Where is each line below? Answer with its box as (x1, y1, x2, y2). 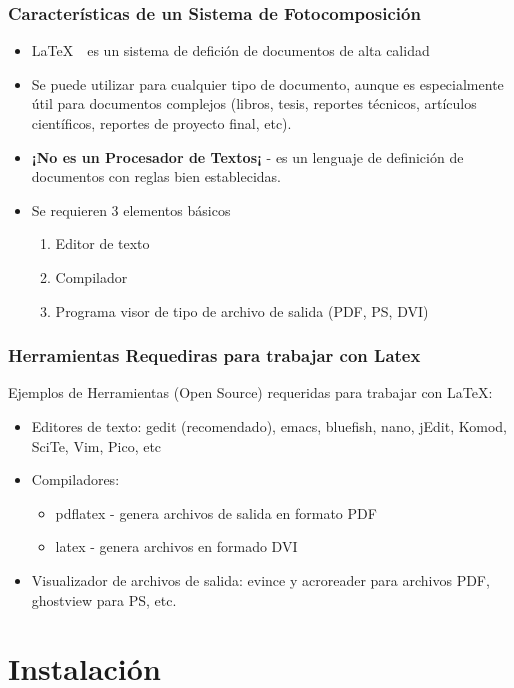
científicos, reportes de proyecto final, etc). (31, 113, 292, 133)
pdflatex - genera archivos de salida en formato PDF (55, 502, 377, 523)
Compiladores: (31, 469, 120, 490)
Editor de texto (55, 233, 150, 254)
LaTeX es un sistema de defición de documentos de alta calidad (31, 40, 430, 61)
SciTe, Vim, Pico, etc (31, 435, 162, 456)
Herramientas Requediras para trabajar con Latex (8, 343, 421, 368)
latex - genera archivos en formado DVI (55, 536, 298, 557)
